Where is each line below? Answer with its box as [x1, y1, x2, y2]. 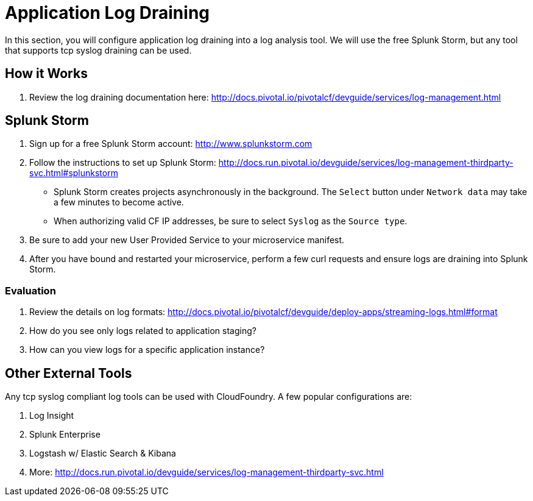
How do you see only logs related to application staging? [29, 325, 256, 336]
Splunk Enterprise [29, 429, 101, 440]
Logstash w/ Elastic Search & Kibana [29, 448, 176, 459]
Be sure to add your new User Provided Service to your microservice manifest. [29, 235, 345, 246]
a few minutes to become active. [54, 197, 184, 208]
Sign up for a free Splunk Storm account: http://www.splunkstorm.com [29, 138, 312, 149]
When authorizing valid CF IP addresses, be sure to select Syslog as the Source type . [54, 216, 408, 227]
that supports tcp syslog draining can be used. [5, 44, 192, 55]
